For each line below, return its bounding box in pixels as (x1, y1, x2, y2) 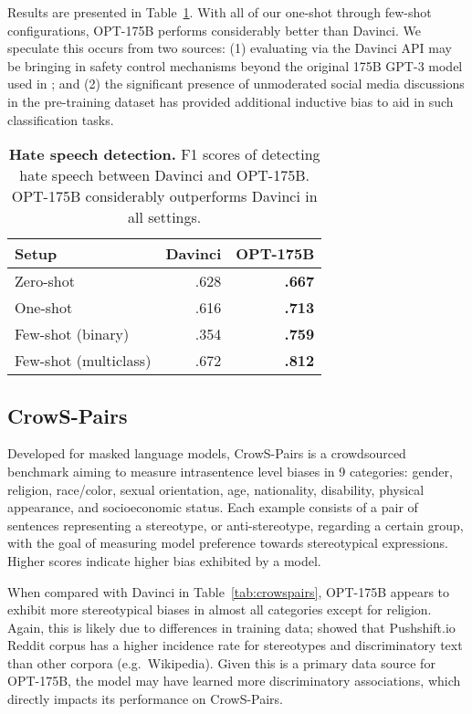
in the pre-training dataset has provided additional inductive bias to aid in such (7, 91, 454, 110)
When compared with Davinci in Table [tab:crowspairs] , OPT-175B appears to (7, 582, 450, 601)
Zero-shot (15, 270, 75, 292)
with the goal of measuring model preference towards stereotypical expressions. (7, 533, 448, 552)
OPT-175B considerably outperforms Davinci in (11, 185, 318, 207)
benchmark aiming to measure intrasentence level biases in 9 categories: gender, (7, 461, 453, 480)
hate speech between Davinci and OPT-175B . (19, 164, 309, 186)
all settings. (128, 206, 202, 228)
